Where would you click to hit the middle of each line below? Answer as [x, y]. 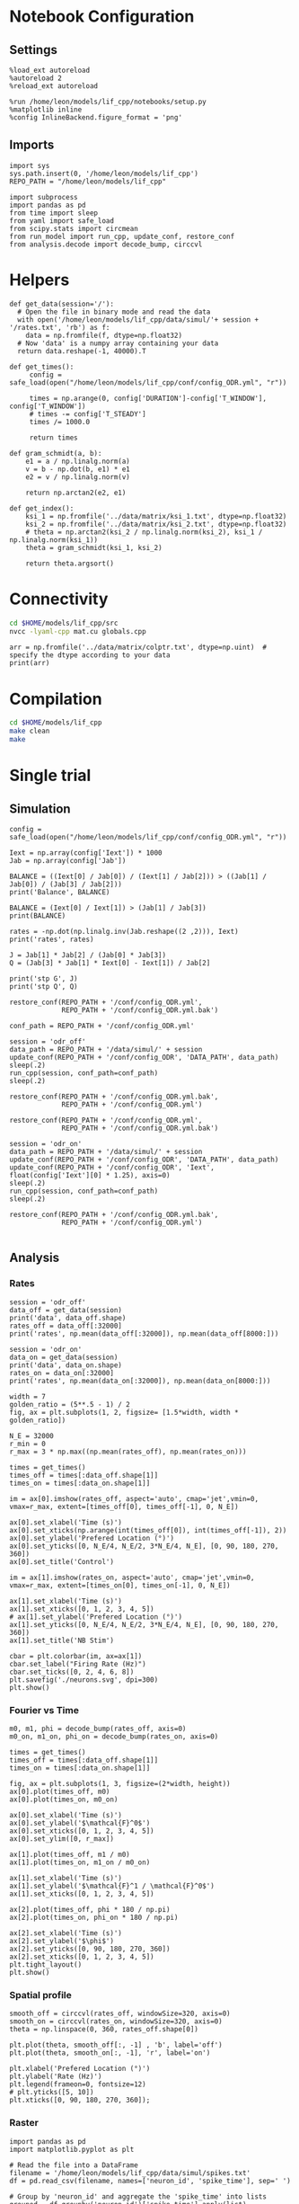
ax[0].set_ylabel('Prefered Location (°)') [92, 1538]
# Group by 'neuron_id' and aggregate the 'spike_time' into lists [138, 2196]
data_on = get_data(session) [64, 1357]
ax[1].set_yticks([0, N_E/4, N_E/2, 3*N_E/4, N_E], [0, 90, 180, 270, [144, 1624]
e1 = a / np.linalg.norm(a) [78, 461]
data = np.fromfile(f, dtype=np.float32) [104, 335]
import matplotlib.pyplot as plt [72, 2149]
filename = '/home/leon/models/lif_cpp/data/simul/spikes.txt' [130, 2173]
